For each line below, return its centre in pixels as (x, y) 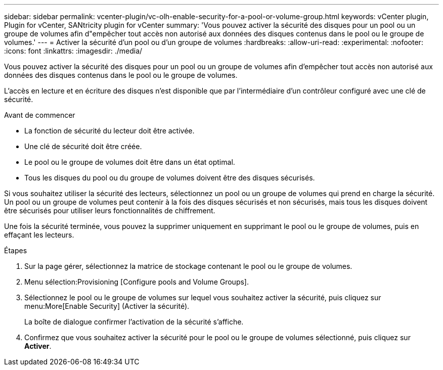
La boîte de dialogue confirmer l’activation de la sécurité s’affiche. (134, 322)
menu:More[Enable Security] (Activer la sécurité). (107, 306)
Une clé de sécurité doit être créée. (83, 146)
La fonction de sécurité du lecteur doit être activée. (109, 131)
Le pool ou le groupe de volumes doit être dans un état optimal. (130, 162)
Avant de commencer (40, 115)
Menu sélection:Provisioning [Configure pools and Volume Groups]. (137, 282)
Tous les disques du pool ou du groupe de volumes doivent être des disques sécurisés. (170, 178)
